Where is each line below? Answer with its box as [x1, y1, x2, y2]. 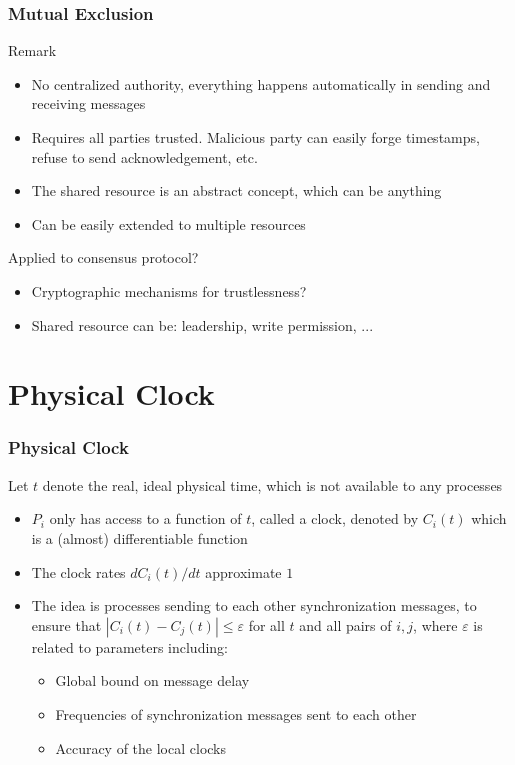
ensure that [31, 614, 102, 635]
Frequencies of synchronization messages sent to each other [55, 703, 417, 724]
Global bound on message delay [55, 670, 250, 691]
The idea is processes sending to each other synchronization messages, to [31, 595, 477, 616]
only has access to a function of [49, 508, 242, 529]
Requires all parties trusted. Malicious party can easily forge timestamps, [31, 127, 480, 147]
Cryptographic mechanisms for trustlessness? [31, 280, 307, 301]
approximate [205, 561, 282, 582]
